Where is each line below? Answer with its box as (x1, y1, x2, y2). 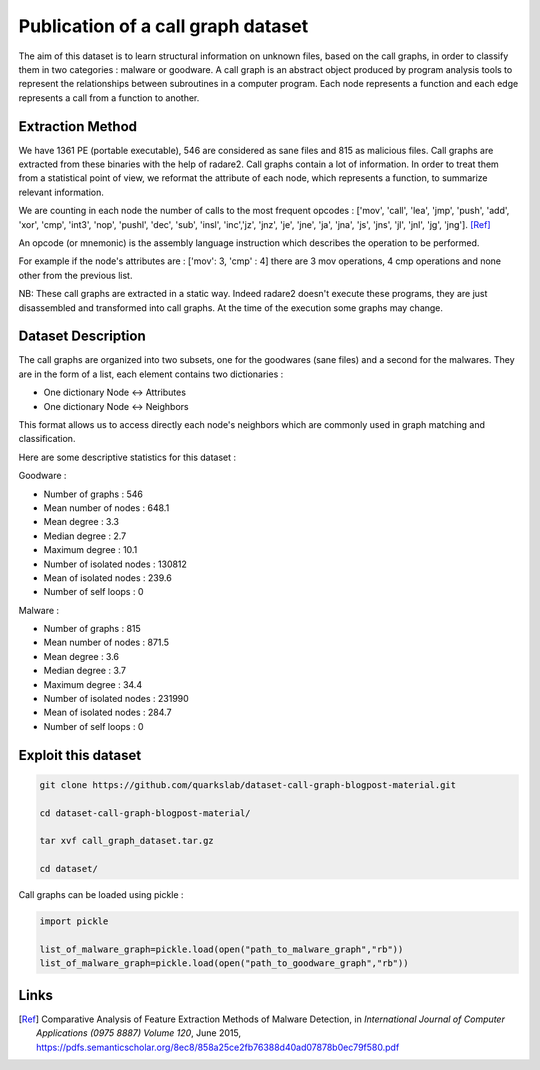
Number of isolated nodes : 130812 (43, 558, 187, 570)
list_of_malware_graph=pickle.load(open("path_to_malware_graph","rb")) (39, 943, 404, 955)
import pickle (39, 916, 109, 927)
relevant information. (18, 186, 105, 198)
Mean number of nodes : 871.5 (43, 636, 170, 649)
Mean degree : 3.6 (43, 650, 120, 662)
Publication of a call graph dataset (18, 15, 309, 37)
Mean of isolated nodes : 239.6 (43, 571, 172, 584)
